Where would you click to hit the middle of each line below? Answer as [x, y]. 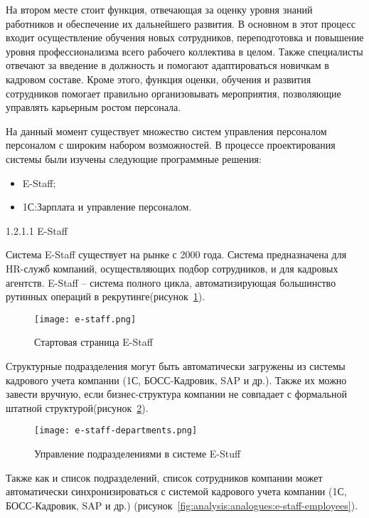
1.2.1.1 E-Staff [37, 230]
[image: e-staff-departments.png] [116, 431]
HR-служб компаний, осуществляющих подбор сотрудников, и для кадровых [172, 268]
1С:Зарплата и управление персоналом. [107, 207]
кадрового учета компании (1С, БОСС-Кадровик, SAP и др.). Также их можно [176, 380]
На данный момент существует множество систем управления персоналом [166, 131]
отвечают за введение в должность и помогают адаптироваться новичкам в [167, 65]
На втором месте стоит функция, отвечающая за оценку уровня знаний [159, 9]
